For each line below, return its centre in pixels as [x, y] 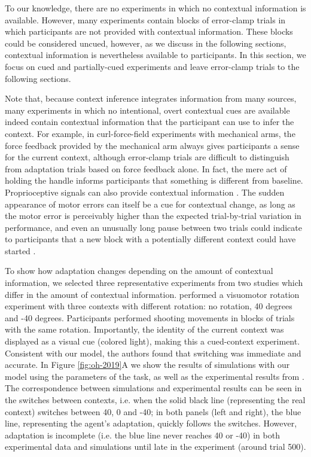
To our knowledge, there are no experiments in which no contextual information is [155, 8]
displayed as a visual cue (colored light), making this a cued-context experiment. [153, 341]
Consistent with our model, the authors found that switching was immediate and [153, 353]
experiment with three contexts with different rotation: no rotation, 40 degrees [149, 306]
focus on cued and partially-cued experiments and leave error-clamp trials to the [152, 66]
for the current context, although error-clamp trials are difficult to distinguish [147, 157]
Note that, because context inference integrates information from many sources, [151, 98]
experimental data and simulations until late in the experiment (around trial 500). [155, 447]
